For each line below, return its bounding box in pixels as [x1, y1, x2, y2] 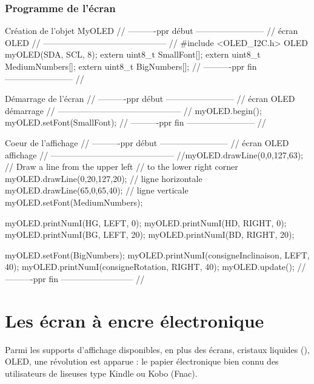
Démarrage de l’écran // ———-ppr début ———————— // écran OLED [5, 92, 295, 105]
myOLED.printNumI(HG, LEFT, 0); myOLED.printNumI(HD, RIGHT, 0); [5, 216, 287, 229]
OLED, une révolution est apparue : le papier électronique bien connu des [5, 355, 279, 368]
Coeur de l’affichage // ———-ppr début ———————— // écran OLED [5, 136, 289, 149]
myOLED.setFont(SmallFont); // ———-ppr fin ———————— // [5, 116, 266, 129]
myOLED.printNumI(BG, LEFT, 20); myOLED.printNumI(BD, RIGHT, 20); [5, 228, 295, 241]
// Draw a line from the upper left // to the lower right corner [5, 160, 238, 173]
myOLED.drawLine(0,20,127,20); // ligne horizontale [5, 172, 202, 184]
